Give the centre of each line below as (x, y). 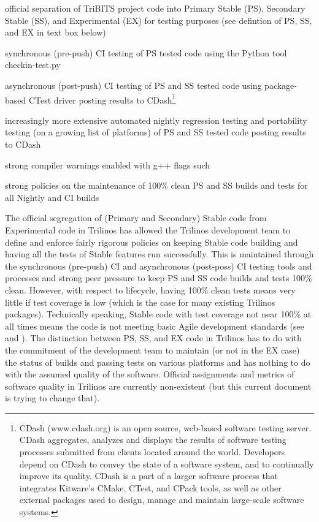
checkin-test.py (33, 65)
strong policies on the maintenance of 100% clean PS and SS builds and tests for (156, 185)
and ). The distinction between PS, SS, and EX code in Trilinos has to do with (153, 338)
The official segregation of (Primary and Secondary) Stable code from (136, 218)
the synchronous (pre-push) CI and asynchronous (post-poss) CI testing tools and (159, 266)
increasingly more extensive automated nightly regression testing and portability (156, 120)
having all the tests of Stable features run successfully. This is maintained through (159, 254)
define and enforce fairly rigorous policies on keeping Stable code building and (152, 242)
